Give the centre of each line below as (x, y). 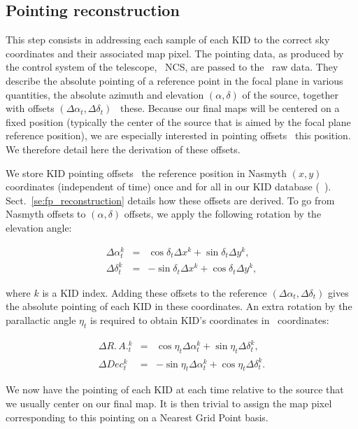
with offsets (30, 108)
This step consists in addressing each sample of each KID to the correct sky (168, 40)
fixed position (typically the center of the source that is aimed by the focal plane (178, 121)
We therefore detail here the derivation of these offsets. (123, 149)
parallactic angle (41, 319)
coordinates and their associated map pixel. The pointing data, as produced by (175, 53)
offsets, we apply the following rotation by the (223, 214)
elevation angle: (39, 227)
